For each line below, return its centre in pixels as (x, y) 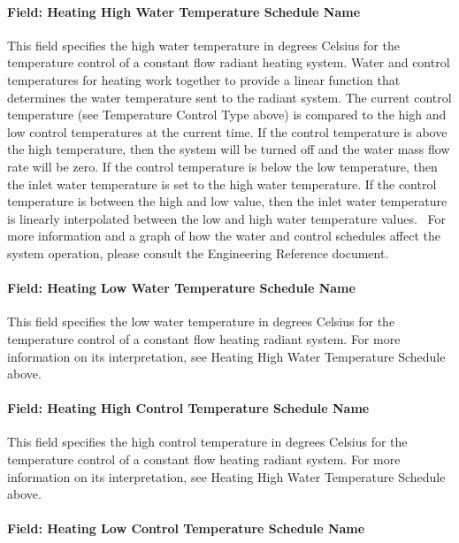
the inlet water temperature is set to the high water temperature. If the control (222, 184)
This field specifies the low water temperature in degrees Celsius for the (201, 321)
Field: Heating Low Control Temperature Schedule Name (186, 528)
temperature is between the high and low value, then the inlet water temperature (227, 201)
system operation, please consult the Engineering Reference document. (198, 252)
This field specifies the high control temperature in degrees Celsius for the (207, 442)
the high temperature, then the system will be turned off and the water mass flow (229, 149)
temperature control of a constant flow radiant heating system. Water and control (229, 62)
